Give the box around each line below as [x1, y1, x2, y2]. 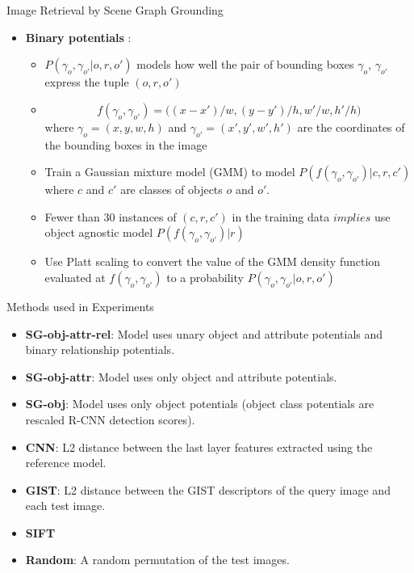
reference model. [25, 454, 107, 471]
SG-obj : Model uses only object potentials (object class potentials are [25, 395, 374, 412]
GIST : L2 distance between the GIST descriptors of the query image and [25, 481, 391, 498]
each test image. [25, 497, 106, 514]
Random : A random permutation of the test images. [25, 551, 290, 568]
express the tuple [44, 74, 129, 91]
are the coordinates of [297, 118, 405, 135]
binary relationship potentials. [25, 341, 175, 358]
